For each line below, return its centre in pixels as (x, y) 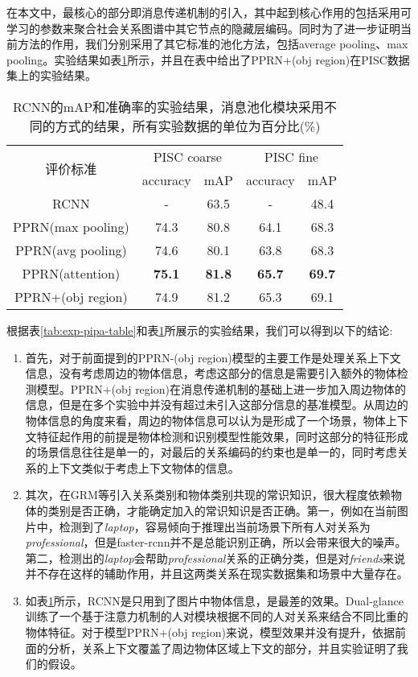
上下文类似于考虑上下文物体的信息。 (143, 467)
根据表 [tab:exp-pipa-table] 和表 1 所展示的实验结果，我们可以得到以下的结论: (200, 330)
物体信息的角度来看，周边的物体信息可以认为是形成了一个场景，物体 (205, 420)
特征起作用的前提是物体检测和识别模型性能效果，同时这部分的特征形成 (222, 436)
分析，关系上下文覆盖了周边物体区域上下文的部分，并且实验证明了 (222, 648)
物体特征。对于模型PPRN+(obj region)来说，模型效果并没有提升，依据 (210, 632)
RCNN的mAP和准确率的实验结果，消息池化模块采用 (168, 106)
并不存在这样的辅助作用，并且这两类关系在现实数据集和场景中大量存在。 (217, 574)
